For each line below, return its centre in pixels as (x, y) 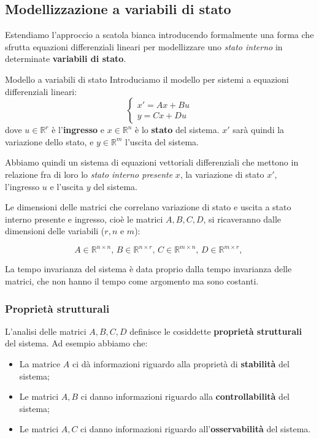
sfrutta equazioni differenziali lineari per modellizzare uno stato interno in (144, 46)
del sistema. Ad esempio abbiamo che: (76, 343)
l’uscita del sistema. (162, 141)
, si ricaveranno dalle (242, 219)
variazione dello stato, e (49, 141)
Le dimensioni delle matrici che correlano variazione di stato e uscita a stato (148, 207)
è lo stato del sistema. (177, 130)
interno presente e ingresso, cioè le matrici (84, 219)
